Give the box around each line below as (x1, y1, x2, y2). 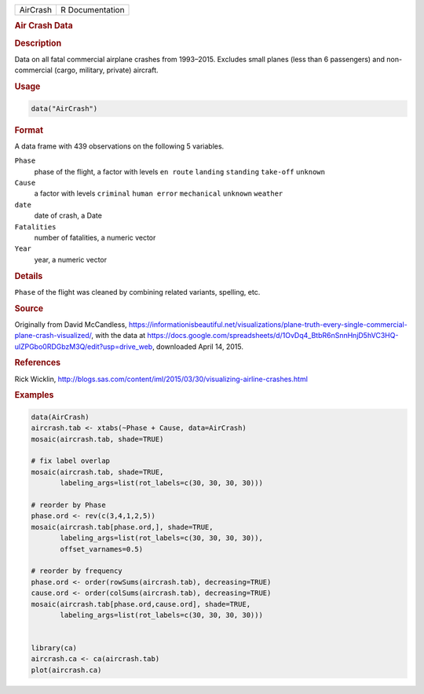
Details (14, 270, 43, 281)
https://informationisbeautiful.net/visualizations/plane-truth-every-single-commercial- (128, 319, 408, 329)
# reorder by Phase (31, 501, 106, 510)
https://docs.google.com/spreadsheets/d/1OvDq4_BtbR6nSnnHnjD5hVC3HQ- (147, 331, 399, 340)
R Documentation (60, 5, 125, 15)
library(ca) (31, 644, 78, 652)
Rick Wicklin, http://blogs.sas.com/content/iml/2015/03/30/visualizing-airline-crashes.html (14, 374, 308, 384)
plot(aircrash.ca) (31, 665, 102, 674)
